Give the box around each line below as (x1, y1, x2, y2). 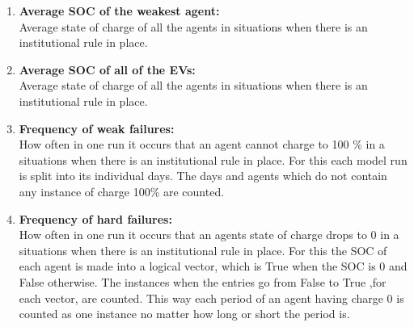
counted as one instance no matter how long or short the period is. (19, 305, 350, 322)
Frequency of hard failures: (19, 210, 172, 227)
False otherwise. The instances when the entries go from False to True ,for (19, 273, 387, 290)
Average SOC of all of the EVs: (19, 61, 196, 78)
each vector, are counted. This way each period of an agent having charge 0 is (19, 289, 404, 306)
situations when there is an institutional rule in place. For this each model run (19, 151, 408, 168)
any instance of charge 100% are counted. (19, 182, 225, 199)
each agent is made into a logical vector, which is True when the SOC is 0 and (19, 258, 408, 275)
